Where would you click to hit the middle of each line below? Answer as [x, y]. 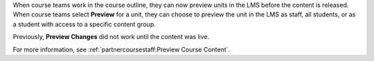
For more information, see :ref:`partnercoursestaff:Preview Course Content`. [122, 49]
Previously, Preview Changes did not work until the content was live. [111, 37]
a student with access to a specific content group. [84, 24]
